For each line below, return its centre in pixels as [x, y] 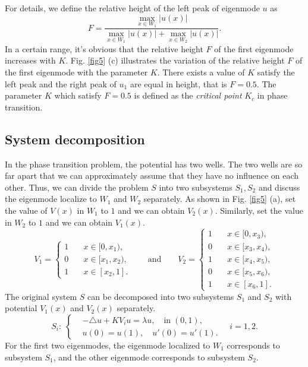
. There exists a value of [201, 72]
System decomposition [75, 139]
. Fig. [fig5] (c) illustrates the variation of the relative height [175, 60]
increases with [30, 60]
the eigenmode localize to [51, 199]
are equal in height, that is [178, 83]
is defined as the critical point [188, 95]
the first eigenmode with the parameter [76, 72]
